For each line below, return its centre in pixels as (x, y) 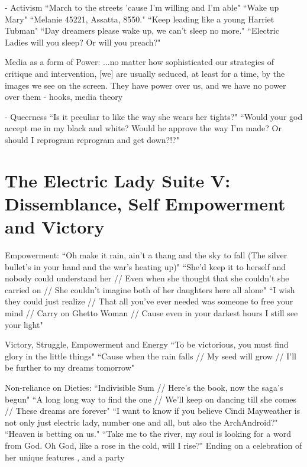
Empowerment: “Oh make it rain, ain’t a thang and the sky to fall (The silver (146, 255)
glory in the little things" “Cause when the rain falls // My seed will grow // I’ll (151, 356)
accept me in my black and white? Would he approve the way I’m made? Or (143, 128)
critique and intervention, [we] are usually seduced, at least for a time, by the (145, 73)
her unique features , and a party (65, 457)
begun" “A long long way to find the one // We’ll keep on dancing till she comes (151, 399)
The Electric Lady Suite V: (118, 180)
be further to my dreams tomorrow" (70, 367)
